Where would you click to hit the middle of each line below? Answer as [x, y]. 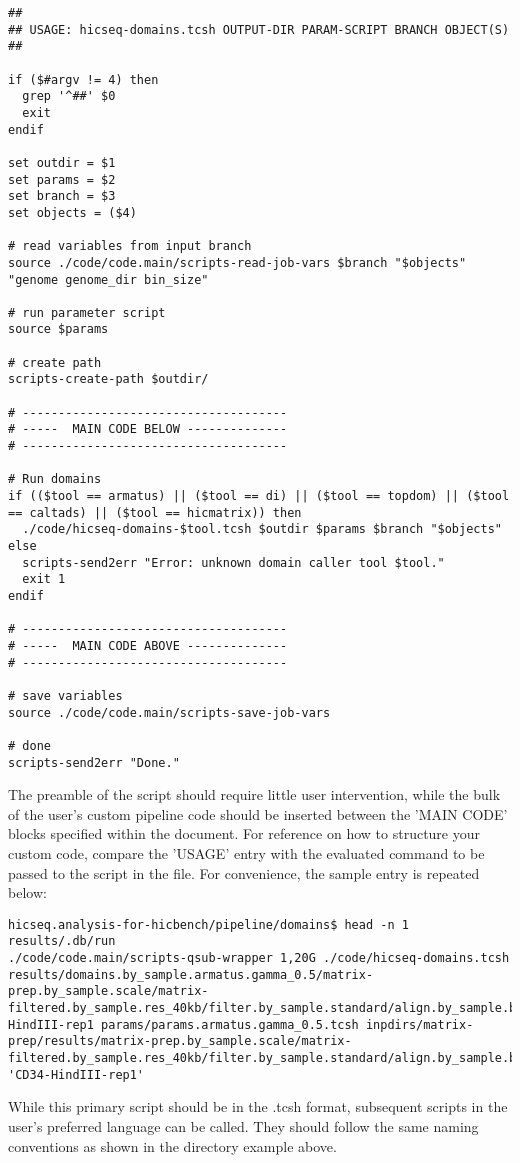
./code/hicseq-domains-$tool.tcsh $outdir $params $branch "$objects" [262, 529]
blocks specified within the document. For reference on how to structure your [244, 833]
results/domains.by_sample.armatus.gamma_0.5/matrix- [191, 974]
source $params [58, 329]
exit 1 [44, 579]
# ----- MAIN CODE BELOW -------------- [148, 429]
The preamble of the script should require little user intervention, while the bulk [254, 794]
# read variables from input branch [130, 246]
